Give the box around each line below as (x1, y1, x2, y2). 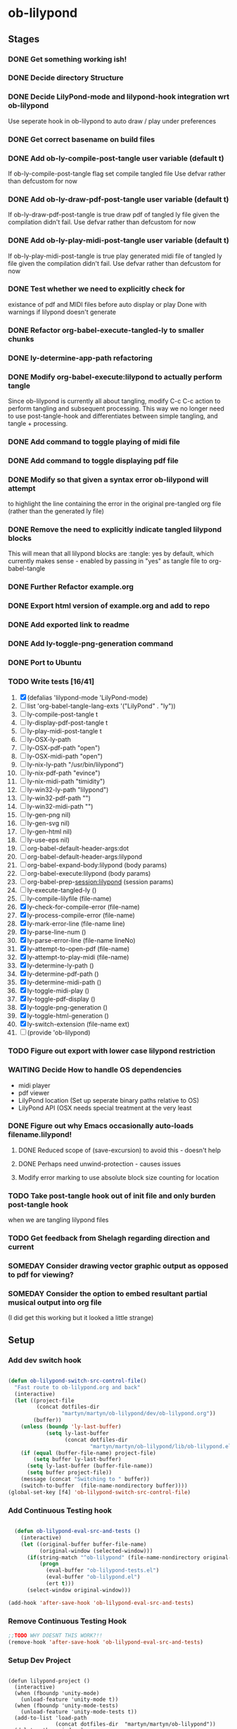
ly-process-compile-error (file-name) (27, 911, 136, 920)
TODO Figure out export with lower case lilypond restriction (8, 1046, 216, 1056)
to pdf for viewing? (8, 1269, 75, 1279)
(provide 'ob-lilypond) (27, 1028, 91, 1037)
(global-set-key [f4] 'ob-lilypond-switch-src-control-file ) (8, 1489, 191, 1496)
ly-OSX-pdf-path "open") (27, 744, 101, 752)
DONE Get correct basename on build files (8, 134, 155, 144)
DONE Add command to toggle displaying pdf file (8, 456, 179, 465)
